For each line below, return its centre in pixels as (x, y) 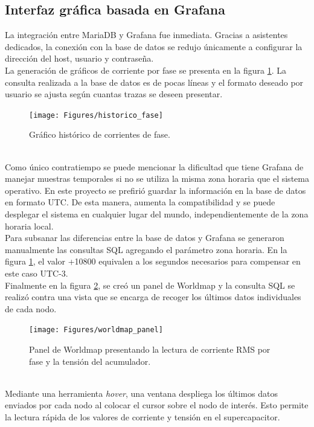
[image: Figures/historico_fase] (96, 115)
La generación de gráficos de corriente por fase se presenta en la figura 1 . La (146, 70)
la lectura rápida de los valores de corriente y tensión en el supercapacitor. (143, 416)
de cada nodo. (31, 308)
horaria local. (29, 226)
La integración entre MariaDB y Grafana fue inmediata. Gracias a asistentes (146, 35)
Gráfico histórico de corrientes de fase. (100, 134)
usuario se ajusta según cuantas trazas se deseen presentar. (114, 94)
